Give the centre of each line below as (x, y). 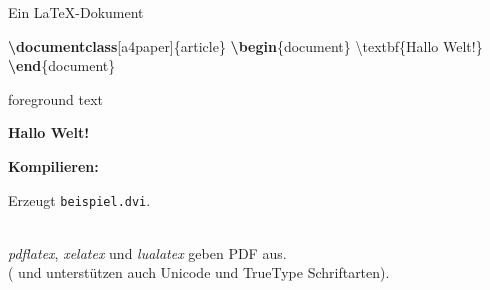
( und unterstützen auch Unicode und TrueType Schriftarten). (199, 272)
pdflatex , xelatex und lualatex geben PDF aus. (147, 252)
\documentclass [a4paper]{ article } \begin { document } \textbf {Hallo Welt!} (245, 45)
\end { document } (62, 65)
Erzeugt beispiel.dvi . (79, 199)
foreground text (55, 98)
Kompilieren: (53, 165)
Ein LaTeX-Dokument (76, 12)
